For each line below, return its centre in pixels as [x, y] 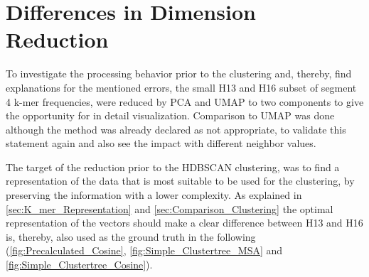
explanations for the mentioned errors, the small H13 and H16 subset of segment [181, 87]
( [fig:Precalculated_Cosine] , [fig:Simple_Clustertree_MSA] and [144, 250]
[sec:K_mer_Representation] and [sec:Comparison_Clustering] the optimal [170, 208]
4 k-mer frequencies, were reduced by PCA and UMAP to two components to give [185, 101]
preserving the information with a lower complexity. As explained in [154, 195]
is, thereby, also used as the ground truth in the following [131, 236]
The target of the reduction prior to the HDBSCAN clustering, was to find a [173, 167]
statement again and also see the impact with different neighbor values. [161, 143]
